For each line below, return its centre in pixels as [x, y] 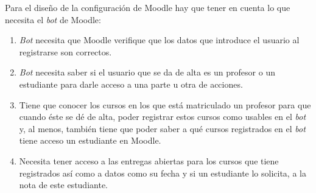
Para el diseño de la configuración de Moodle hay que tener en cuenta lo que [148, 7]
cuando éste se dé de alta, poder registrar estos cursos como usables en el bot [163, 117]
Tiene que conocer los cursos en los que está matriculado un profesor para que [165, 104]
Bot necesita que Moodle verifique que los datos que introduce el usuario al [159, 40]
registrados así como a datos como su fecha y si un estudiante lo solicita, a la [163, 173]
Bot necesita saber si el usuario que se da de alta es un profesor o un [147, 72]
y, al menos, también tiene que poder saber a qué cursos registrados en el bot [162, 128]
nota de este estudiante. [63, 185]
